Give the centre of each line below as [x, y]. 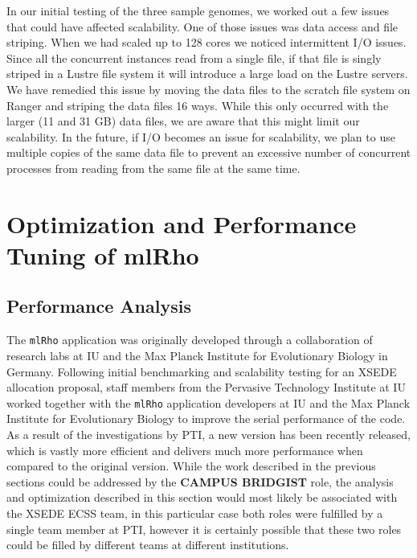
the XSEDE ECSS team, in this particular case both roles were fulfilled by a [195, 513]
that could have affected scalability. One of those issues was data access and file [202, 26]
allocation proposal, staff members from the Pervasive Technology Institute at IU [206, 387]
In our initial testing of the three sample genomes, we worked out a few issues [198, 10]
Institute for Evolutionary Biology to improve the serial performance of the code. [206, 418]
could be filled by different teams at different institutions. [148, 545]
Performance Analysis [99, 306]
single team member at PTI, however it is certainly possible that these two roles [204, 529]
